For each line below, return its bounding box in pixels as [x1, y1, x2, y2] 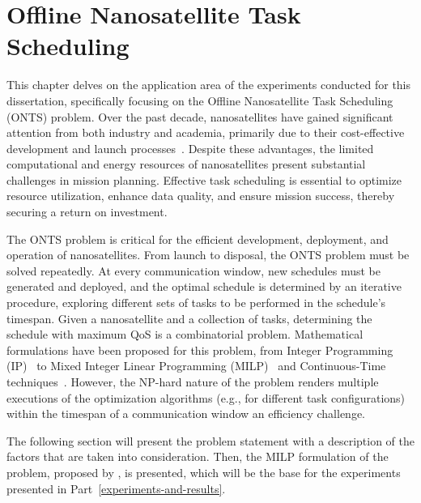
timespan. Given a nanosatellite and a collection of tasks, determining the [6, 309, 372, 326]
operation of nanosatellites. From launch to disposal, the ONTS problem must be [6, 246, 410, 263]
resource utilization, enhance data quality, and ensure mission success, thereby [6, 187, 395, 204]
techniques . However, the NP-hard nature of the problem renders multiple [6, 373, 379, 390]
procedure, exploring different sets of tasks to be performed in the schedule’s [6, 294, 386, 311]
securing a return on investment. [6, 203, 168, 220]
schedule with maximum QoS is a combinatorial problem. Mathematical [6, 326, 364, 343]
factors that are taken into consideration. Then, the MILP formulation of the [6, 448, 389, 465]
